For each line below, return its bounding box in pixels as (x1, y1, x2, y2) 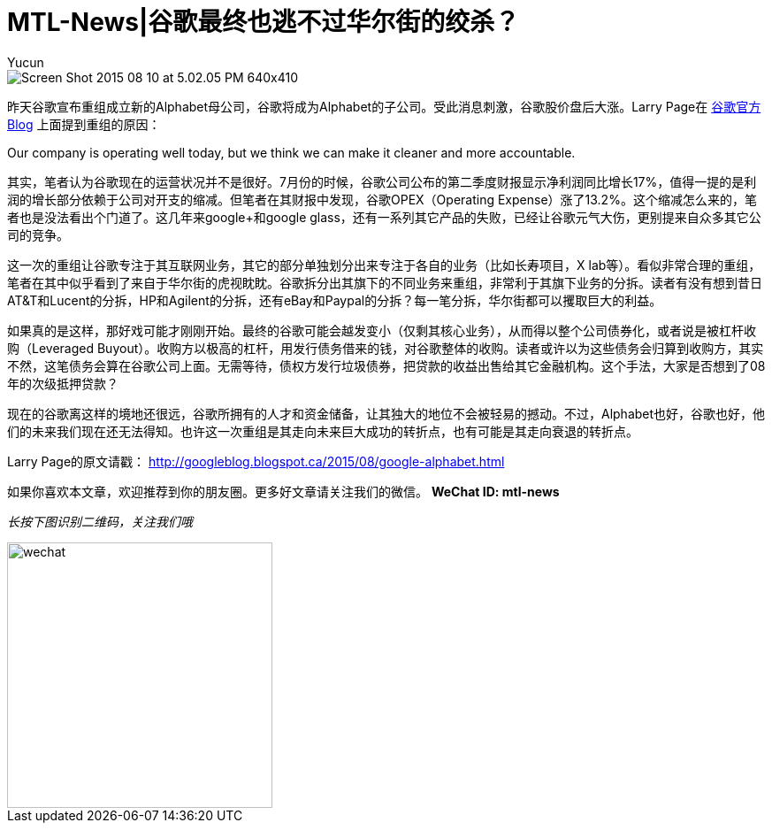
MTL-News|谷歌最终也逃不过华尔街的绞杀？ (7, 7, 520, 37)
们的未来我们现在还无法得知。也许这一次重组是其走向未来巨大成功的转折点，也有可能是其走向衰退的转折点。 (7, 423, 638, 439)
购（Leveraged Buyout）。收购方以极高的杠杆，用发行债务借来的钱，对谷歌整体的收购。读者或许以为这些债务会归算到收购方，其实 (7, 340, 764, 356)
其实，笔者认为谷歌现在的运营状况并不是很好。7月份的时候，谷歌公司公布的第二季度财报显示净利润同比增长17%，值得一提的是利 (7, 173, 757, 189)
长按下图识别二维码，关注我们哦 (7, 513, 193, 529)
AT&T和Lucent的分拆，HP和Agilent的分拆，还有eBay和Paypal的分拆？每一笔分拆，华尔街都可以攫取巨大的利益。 (7, 292, 662, 308)
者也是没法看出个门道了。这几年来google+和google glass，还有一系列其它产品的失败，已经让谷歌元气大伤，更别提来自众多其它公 (7, 209, 761, 225)
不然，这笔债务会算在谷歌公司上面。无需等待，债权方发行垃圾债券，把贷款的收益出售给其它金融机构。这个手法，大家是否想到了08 (7, 357, 766, 373)
